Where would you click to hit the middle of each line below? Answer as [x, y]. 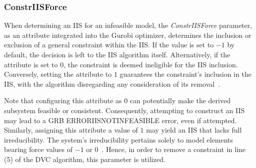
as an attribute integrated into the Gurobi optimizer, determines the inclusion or [128, 35]
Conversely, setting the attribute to [58, 74]
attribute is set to [31, 64]
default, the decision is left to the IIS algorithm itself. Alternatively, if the [117, 54]
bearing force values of [38, 149]
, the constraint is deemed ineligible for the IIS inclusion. [151, 64]
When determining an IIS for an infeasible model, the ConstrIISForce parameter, [128, 25]
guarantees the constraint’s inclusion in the [185, 74]
